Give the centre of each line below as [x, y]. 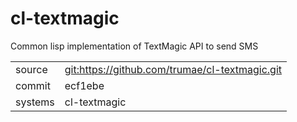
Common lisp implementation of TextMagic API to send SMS [134, 46]
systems [35, 102]
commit [33, 85]
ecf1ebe [84, 85]
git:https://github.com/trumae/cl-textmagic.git [173, 69]
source [31, 69]
